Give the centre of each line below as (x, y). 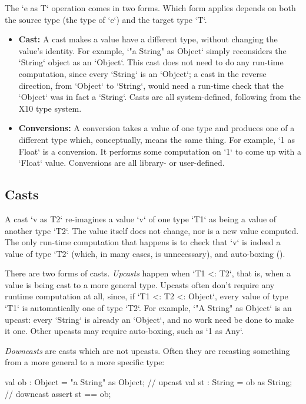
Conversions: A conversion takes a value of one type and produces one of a (157, 128)
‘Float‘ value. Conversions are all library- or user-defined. (122, 163)
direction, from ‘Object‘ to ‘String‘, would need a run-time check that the (151, 85)
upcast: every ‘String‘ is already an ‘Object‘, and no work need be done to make (149, 319)
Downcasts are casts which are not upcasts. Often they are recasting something (147, 350)
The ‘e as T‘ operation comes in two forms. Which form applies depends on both (150, 8)
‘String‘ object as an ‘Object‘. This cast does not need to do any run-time (151, 62)
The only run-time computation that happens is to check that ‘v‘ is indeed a (143, 242)
